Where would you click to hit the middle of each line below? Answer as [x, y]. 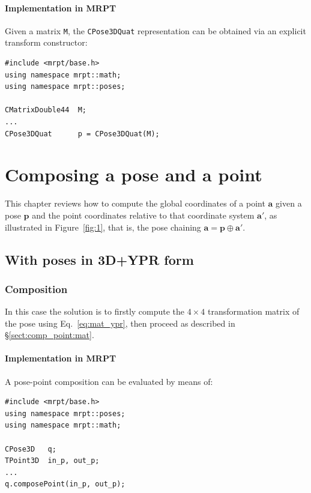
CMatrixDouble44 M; [46, 110]
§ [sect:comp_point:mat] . [50, 335]
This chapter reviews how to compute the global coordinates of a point [135, 203]
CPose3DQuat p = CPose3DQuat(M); [82, 134]
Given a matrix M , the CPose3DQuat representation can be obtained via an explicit [155, 30]
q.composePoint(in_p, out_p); [65, 484]
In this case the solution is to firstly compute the [95, 311]
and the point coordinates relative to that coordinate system [143, 215]
